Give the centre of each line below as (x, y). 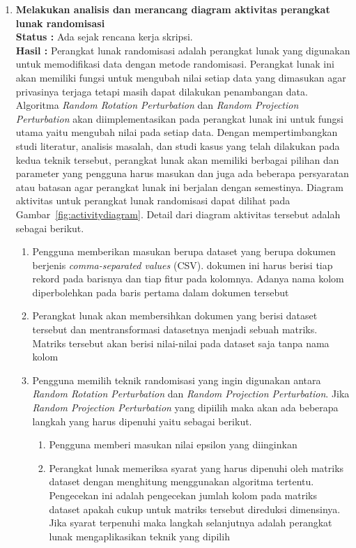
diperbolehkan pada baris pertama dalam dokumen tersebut (161, 292)
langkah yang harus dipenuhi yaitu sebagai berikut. (142, 421)
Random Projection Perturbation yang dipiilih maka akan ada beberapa (185, 408)
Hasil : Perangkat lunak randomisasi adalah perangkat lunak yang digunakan (183, 50)
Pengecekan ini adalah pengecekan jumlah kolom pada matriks (183, 495)
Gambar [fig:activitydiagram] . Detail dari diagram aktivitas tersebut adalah (178, 214)
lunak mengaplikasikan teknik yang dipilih (139, 536)
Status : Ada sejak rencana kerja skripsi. (104, 37)
